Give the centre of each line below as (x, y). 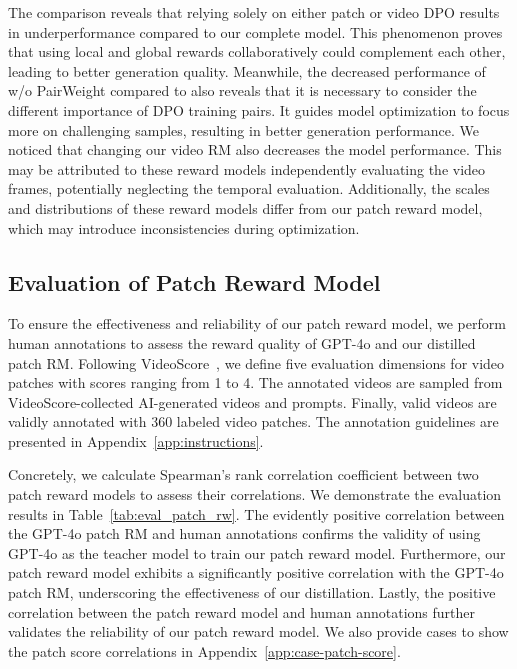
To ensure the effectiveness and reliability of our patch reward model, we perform (257, 323)
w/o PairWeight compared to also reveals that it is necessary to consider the (242, 90)
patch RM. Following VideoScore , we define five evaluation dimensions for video (256, 362)
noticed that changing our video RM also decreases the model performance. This (255, 149)
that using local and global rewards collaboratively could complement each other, (257, 51)
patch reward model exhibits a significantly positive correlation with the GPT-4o (256, 572)
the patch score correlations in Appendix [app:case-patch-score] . (204, 650)
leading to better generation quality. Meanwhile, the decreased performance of (247, 70)
